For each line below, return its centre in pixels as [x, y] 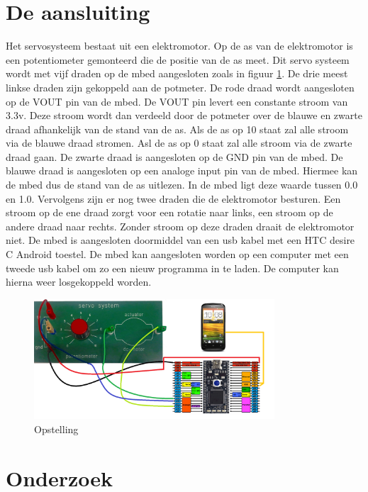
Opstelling [56, 429]
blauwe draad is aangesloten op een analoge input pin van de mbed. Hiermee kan [182, 170]
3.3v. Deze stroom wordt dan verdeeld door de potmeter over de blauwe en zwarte [184, 115]
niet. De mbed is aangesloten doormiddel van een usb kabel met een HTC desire [180, 240]
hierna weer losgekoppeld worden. [79, 282]
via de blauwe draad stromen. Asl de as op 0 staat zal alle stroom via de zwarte [179, 143]
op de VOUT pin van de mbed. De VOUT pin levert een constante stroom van [177, 101]
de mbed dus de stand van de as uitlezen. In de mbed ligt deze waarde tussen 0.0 [182, 185]
